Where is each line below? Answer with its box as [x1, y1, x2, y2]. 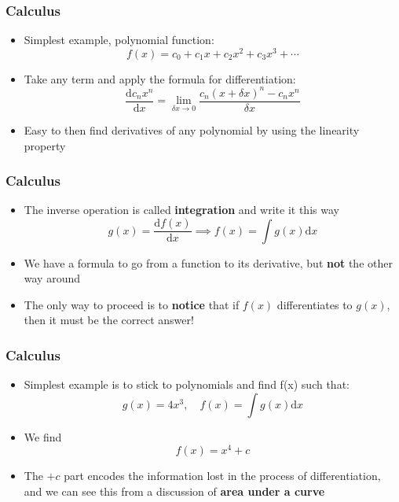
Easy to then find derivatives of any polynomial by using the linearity [24, 122, 360, 138]
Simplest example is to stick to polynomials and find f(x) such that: [24, 376, 350, 393]
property [24, 137, 66, 153]
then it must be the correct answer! [24, 312, 194, 328]
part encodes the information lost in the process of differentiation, [64, 467, 381, 484]
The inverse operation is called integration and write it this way [24, 201, 339, 218]
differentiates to [276, 296, 353, 312]
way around [24, 270, 81, 286]
